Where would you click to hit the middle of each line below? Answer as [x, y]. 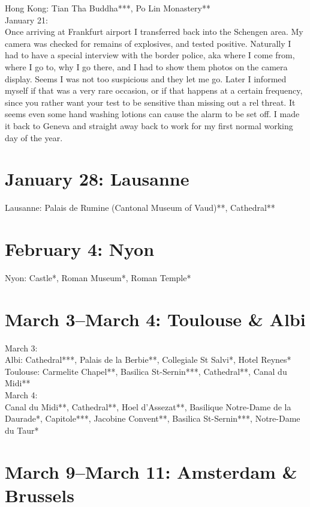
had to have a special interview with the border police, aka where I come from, [150, 55]
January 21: [26, 20]
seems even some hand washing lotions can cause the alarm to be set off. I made [152, 114]
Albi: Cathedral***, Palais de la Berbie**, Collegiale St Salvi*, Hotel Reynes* [148, 360]
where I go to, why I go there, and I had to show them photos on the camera [146, 66]
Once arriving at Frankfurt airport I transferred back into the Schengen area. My [154, 32]
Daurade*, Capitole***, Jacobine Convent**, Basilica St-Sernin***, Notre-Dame [153, 418]
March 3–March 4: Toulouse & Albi [155, 319]
